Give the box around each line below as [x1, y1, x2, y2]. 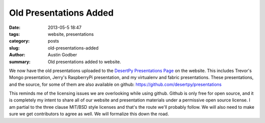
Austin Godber [48, 52, 77, 58]
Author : [9, 52, 26, 58]
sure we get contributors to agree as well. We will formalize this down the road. [9, 111, 169, 117]
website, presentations [48, 31, 94, 37]
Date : [9, 25, 21, 30]
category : [9, 38, 30, 44]
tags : [9, 31, 20, 37]
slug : [9, 45, 20, 51]
